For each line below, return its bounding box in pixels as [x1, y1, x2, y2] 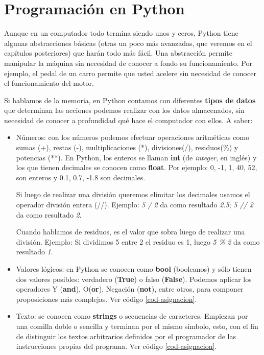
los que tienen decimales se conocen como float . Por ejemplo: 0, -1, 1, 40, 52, [16, 162, 257, 173]
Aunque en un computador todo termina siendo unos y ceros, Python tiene [4, 28, 238, 38]
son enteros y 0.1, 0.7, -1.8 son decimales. [16, 172, 146, 182]
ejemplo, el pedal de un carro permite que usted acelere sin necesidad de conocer [4, 67, 256, 78]
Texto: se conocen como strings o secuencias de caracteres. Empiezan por [16, 311, 248, 321]
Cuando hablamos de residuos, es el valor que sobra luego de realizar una [16, 226, 245, 237]
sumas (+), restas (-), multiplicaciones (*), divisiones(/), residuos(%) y [16, 142, 238, 153]
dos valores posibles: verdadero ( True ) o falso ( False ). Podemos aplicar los [16, 273, 252, 284]
